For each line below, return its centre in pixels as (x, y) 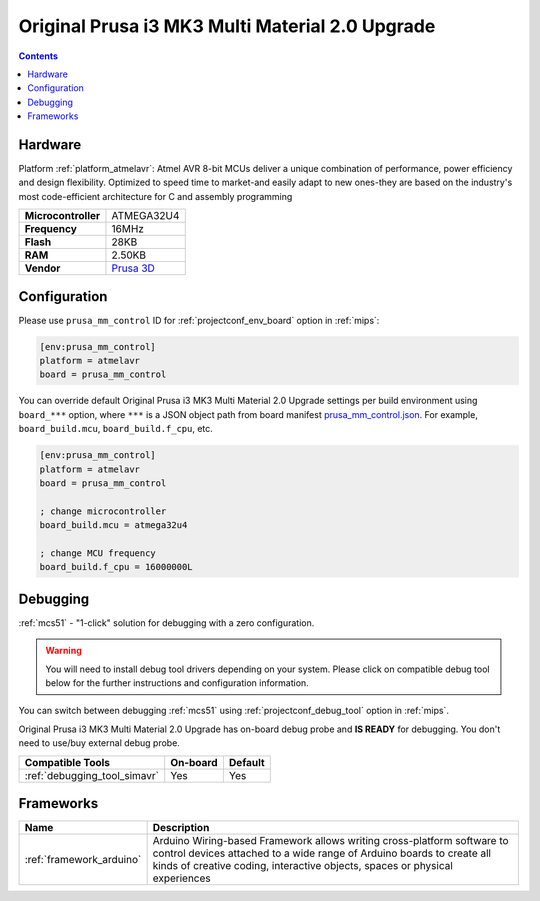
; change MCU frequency (98, 553)
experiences (181, 878)
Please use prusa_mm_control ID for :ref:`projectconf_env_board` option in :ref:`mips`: (199, 320)
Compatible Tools (67, 762)
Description (181, 828)
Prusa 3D (133, 268)
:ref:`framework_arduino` (83, 860)
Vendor (42, 268)
